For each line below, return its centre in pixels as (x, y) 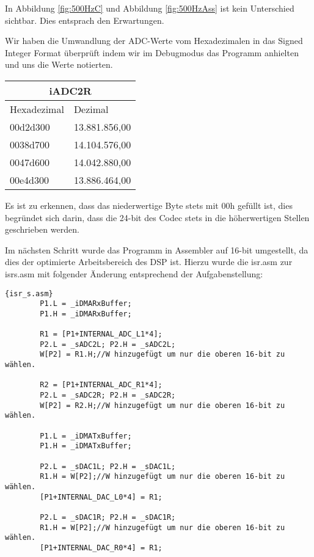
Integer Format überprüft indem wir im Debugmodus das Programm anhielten (152, 52)
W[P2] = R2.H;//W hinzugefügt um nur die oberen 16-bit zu (162, 405)
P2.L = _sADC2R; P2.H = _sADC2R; (108, 395)
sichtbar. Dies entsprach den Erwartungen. (85, 20)
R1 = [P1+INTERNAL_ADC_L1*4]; (101, 334)
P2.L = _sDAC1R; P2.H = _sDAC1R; (108, 517)
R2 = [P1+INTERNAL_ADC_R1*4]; (101, 385)
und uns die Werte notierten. (59, 64)
